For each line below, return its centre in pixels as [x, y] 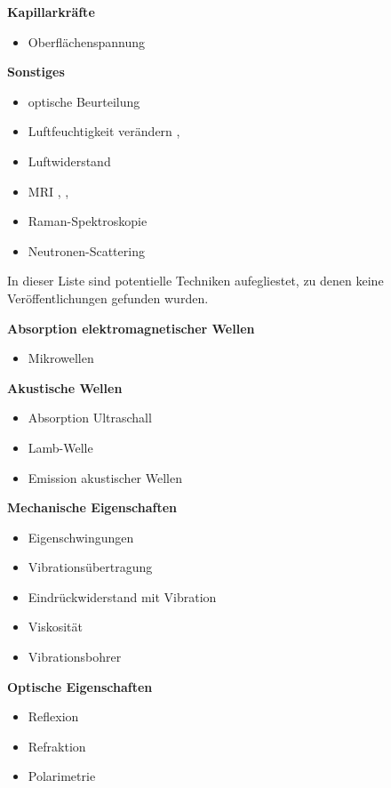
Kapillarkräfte [51, 12]
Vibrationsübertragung [90, 567]
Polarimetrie [62, 776]
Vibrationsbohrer [75, 657]
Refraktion [57, 746]
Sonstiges [36, 72]
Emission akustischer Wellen [105, 477]
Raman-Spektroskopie [88, 221]
